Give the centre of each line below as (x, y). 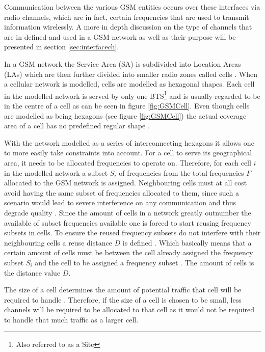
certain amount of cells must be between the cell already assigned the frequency (129, 252)
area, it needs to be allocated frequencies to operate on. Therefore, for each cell (128, 162)
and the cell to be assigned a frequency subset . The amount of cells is (144, 262)
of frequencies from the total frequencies (181, 172)
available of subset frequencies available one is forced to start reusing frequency (128, 222)
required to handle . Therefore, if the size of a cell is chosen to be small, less (123, 299)
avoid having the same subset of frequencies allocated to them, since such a (122, 192)
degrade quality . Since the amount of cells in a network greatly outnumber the (128, 212)
